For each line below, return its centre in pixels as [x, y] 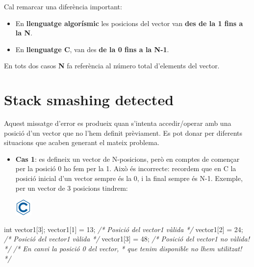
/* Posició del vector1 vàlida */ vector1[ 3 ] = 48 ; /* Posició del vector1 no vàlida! [127, 239]
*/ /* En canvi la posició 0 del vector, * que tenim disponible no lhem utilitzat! [123, 249]
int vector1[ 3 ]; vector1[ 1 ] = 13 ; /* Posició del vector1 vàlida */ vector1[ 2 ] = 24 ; [124, 229]
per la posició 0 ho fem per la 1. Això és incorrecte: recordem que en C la [126, 168]
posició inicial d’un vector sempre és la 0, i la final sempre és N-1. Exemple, [129, 178]
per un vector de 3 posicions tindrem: [72, 188]
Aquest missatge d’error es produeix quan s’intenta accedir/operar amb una [118, 123]
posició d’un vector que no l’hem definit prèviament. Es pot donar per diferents [123, 133]
